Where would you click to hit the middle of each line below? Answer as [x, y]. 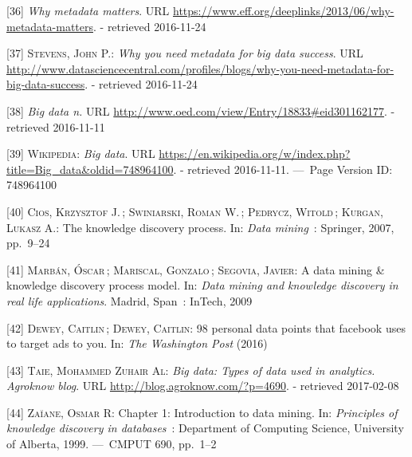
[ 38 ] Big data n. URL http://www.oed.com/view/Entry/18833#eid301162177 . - [201, 110]
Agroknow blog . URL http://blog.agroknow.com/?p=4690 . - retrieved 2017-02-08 [203, 386]
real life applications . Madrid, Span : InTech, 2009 [129, 300]
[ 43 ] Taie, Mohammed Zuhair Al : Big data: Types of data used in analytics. [191, 370]
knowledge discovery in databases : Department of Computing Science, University [205, 428]
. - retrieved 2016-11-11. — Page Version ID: [283, 169]
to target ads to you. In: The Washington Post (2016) [137, 343]
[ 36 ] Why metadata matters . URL [88, 10]
